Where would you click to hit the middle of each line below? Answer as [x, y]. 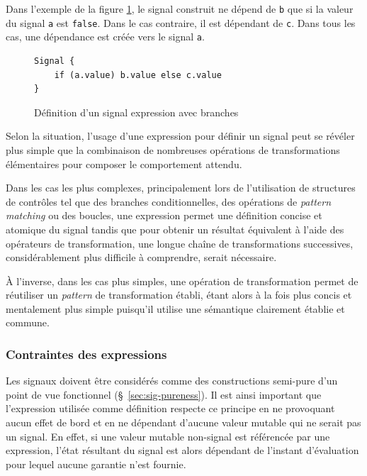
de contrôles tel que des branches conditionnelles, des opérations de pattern [168, 201]
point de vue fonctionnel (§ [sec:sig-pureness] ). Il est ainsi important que [164, 394]
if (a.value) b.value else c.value [138, 75]
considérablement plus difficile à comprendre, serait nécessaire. [141, 257]
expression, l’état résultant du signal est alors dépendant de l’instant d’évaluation [182, 450]
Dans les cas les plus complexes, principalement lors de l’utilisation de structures [181, 188]
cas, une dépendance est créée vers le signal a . [105, 37]
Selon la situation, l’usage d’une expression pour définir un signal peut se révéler [180, 136]
